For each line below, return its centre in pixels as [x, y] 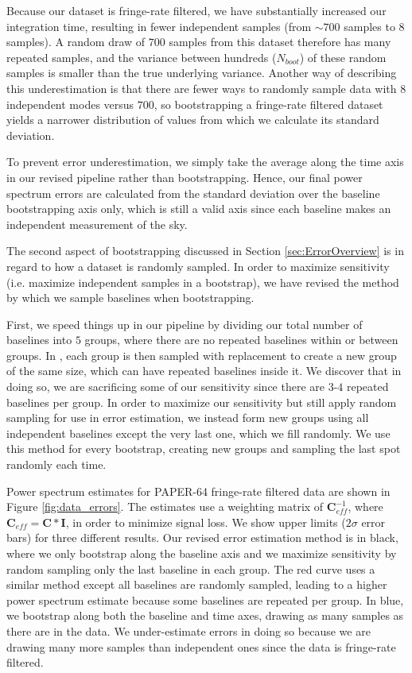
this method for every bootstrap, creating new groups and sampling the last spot [204, 449]
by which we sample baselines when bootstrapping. [130, 298]
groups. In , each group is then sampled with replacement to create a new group [202, 355]
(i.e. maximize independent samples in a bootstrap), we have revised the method [203, 282]
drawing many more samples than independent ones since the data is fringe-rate [201, 646]
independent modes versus [70, 104]
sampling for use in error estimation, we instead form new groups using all [188, 418]
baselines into [39, 340]
